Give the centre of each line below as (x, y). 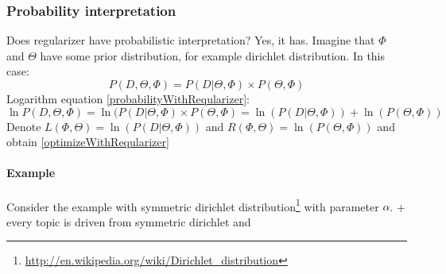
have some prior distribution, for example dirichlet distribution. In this (213, 55)
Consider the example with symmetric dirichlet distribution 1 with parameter (193, 205)
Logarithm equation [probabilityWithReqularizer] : (128, 98)
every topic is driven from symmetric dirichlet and (129, 221)
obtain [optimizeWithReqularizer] (88, 142)
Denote (24, 126)
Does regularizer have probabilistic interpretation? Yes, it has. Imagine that (191, 40)
